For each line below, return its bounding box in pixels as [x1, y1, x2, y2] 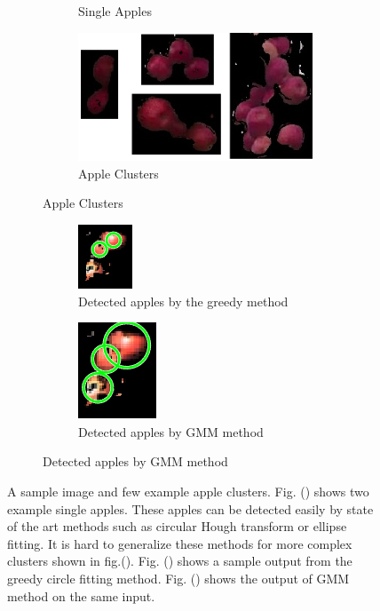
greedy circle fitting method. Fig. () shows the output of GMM [7, 568, 350, 587]
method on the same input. [7, 586, 155, 605]
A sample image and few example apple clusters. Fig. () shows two [7, 481, 369, 500]
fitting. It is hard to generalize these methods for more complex [7, 534, 352, 552]
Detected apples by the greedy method [78, 291, 289, 310]
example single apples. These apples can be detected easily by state [7, 499, 374, 518]
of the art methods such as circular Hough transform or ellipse [7, 517, 347, 536]
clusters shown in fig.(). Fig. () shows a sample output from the [7, 551, 352, 570]
